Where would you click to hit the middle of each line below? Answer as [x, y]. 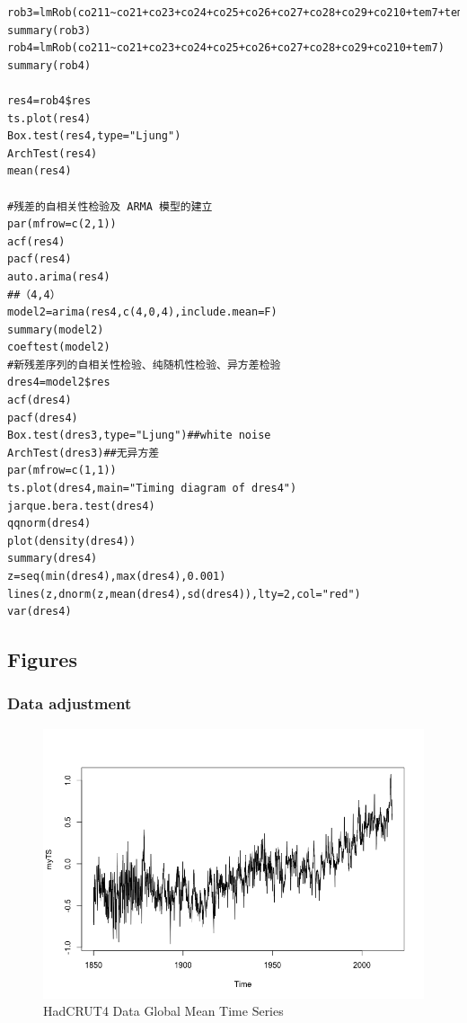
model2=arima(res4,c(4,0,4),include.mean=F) [142, 312]
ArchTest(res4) [53, 153]
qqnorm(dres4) [49, 524]
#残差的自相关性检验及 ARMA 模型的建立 [110, 206]
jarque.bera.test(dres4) [81, 506]
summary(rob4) [49, 65]
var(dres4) [40, 612]
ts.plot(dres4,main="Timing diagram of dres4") [152, 489]
